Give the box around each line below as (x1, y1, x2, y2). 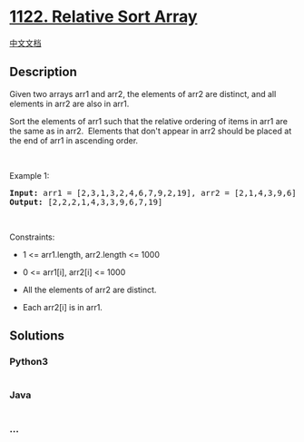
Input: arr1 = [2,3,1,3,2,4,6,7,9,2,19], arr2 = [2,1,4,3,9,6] (9, 188, 297, 198)
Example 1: (9, 170, 50, 181)
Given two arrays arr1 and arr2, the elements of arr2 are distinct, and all (9, 88, 277, 99)
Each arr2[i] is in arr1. (22, 301, 103, 312)
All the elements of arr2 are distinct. (22, 284, 157, 295)
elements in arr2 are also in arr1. (9, 98, 130, 109)
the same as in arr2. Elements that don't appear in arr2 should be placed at (9, 125, 292, 136)
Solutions (9, 329, 65, 344)
